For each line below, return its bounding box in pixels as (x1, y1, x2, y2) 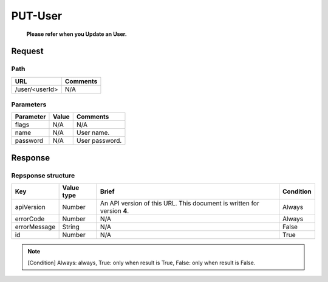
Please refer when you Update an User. (26, 30, 127, 38)
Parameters (11, 100, 47, 109)
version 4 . (100, 207, 129, 215)
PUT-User (11, 9, 63, 22)
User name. (76, 128, 110, 137)
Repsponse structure (11, 171, 75, 179)
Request (11, 46, 44, 57)
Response (11, 153, 50, 163)
